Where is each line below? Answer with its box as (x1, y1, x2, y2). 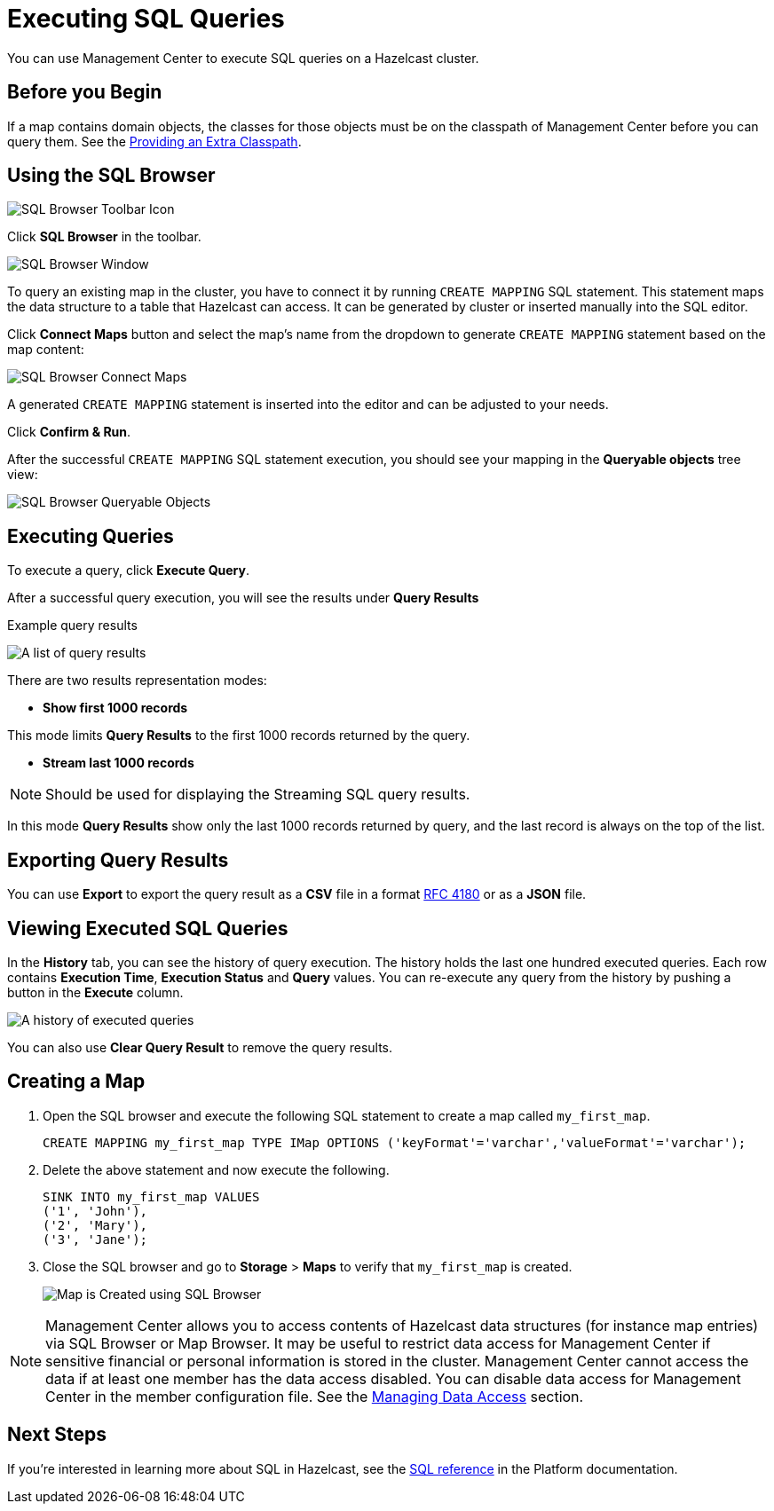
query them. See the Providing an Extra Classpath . (7, 133, 302, 149)
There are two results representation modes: (7, 673, 267, 689)
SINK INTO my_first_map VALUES (43, 1189, 260, 1204)
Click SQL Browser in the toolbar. (7, 229, 201, 245)
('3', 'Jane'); (43, 1232, 148, 1247)
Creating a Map (7, 1070, 146, 1093)
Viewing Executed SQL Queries (7, 917, 288, 940)
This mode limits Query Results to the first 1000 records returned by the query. (7, 728, 470, 744)
